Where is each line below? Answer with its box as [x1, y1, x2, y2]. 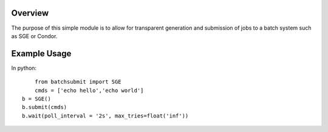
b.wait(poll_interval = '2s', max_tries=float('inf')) [22, 112, 189, 119]
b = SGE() [22, 95, 51, 102]
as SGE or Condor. [11, 32, 58, 39]
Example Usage [11, 48, 72, 59]
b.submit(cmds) [22, 104, 67, 111]
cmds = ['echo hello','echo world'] [34, 87, 144, 94]
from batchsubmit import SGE [34, 79, 121, 85]
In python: [11, 64, 36, 71]
